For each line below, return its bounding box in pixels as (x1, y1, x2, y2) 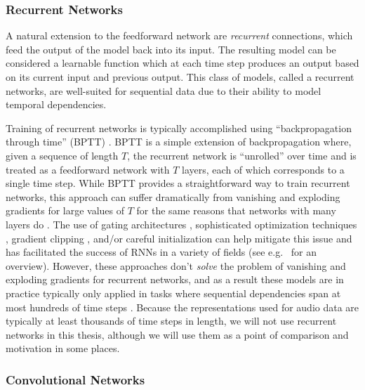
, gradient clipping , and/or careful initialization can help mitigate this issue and (6, 230, 352, 245)
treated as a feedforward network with (6, 162, 170, 176)
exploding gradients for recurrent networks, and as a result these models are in (6, 272, 344, 287)
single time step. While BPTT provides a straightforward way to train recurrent (6, 176, 350, 190)
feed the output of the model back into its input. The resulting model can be (6, 41, 336, 56)
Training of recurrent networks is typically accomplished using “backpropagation (6, 120, 352, 135)
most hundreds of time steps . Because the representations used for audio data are (6, 299, 359, 314)
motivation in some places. (6, 341, 120, 356)
